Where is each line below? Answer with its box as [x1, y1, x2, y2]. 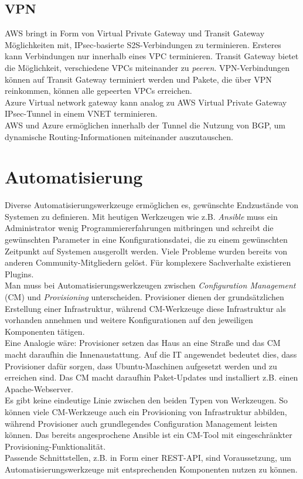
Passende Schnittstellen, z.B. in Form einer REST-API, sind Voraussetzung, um [5, 451, 292, 464]
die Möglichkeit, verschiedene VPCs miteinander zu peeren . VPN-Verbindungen [5, 61, 290, 73]
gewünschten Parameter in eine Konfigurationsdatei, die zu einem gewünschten [5, 233, 288, 246]
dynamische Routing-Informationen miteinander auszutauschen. [5, 130, 233, 142]
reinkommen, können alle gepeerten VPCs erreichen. [5, 84, 192, 97]
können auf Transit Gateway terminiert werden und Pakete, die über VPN [5, 73, 272, 85]
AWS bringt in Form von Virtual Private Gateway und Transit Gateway [5, 27, 265, 39]
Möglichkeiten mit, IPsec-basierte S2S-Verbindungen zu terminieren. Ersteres [5, 38, 281, 50]
